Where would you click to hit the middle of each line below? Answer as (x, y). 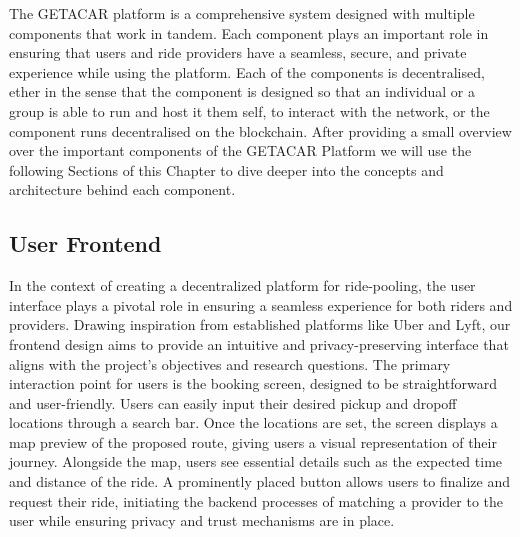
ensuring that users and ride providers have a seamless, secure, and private (238, 52)
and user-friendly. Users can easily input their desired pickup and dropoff (233, 402)
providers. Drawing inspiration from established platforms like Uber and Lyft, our (260, 324)
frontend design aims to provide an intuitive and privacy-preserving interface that (259, 343)
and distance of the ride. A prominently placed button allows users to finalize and (259, 481)
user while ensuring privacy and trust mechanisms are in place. (202, 520)
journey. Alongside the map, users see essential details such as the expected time (256, 461)
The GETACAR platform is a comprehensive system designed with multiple (242, 13)
